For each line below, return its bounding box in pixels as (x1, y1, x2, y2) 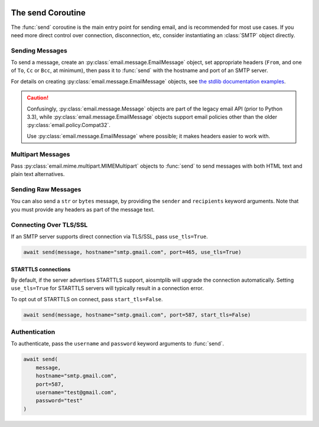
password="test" (35, 397, 83, 404)
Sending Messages (11, 46, 67, 54)
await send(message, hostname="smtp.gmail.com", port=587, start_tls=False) (23, 311, 251, 318)
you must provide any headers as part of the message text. (11, 206, 155, 213)
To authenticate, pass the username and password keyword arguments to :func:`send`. (11, 340, 224, 347)
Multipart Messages (11, 150, 70, 158)
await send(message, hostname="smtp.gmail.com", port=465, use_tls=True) (23, 249, 242, 255)
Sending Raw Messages (11, 185, 82, 194)
